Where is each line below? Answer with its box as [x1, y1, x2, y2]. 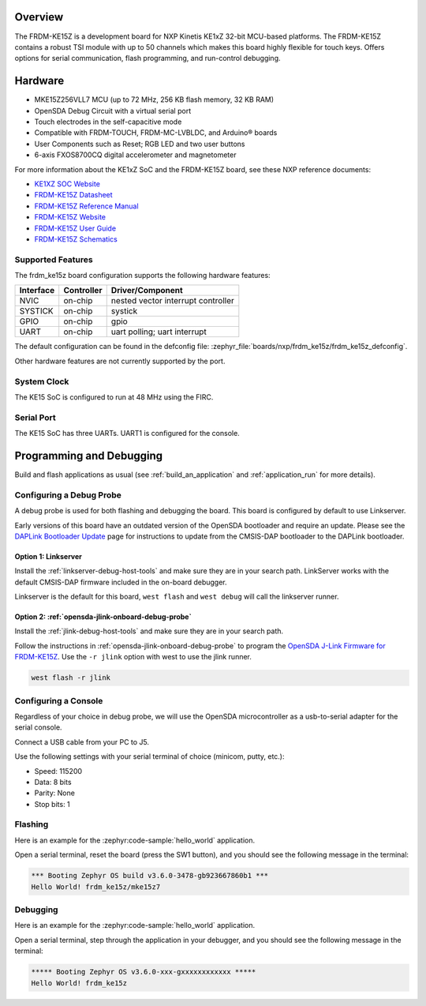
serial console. [14, 723, 62, 732]
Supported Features [14, 253, 94, 265]
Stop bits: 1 [34, 799, 70, 809]
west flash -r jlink [31, 674, 110, 682]
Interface [19, 285, 55, 296]
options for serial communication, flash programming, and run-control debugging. [14, 54, 281, 63]
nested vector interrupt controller [110, 295, 234, 306]
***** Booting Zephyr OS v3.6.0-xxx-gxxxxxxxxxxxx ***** [31, 967, 256, 977]
